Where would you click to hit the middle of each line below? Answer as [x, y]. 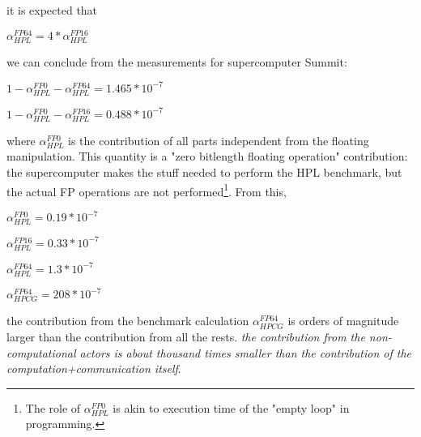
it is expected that [52, 10]
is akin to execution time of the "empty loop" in [231, 407]
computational [41, 352]
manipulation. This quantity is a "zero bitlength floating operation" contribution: [207, 156]
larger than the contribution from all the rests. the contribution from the [186, 336]
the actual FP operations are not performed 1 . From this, [147, 190]
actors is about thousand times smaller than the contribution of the [246, 352]
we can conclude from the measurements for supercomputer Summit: [177, 61]
